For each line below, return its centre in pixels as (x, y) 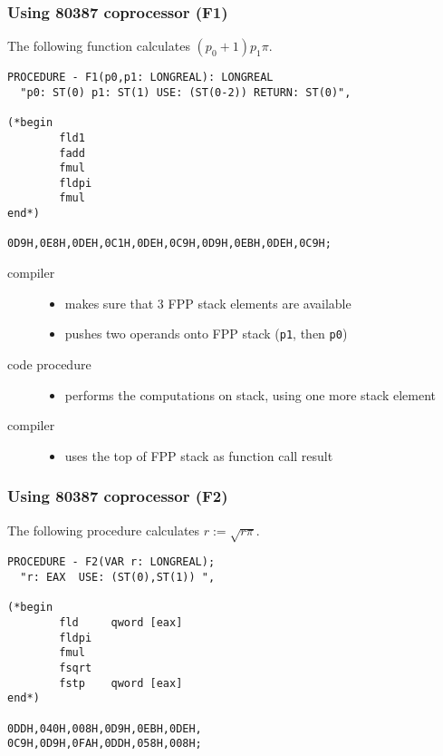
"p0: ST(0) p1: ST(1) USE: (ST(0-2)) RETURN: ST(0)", (186, 92)
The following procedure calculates (104, 530)
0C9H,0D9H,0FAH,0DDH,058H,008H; (105, 744)
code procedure (49, 363)
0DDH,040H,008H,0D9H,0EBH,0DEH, (105, 728)
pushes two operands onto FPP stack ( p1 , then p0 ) (206, 334)
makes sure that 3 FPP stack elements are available (208, 303)
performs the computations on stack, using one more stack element (250, 394)
